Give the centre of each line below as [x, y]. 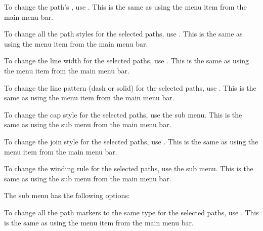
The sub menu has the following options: [67, 195]
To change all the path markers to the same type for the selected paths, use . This [131, 212]
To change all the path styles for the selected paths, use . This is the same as [123, 34]
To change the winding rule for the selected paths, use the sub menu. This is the [129, 168]
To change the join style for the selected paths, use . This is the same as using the [131, 141]
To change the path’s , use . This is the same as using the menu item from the [125, 7]
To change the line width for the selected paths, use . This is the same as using [126, 61]
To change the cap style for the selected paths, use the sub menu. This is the [123, 114]
